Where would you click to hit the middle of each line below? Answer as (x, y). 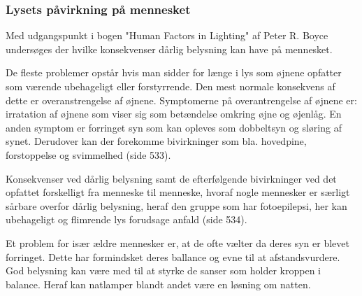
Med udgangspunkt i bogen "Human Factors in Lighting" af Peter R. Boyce (167, 35)
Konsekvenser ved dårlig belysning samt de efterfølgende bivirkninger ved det (171, 178)
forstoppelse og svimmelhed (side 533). (88, 154)
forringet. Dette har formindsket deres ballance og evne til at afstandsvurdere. (173, 256)
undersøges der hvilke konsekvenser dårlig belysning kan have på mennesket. (169, 49)
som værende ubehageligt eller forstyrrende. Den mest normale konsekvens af (171, 86)
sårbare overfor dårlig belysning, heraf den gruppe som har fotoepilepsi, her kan (176, 205)
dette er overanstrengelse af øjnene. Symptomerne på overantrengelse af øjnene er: (181, 100)
